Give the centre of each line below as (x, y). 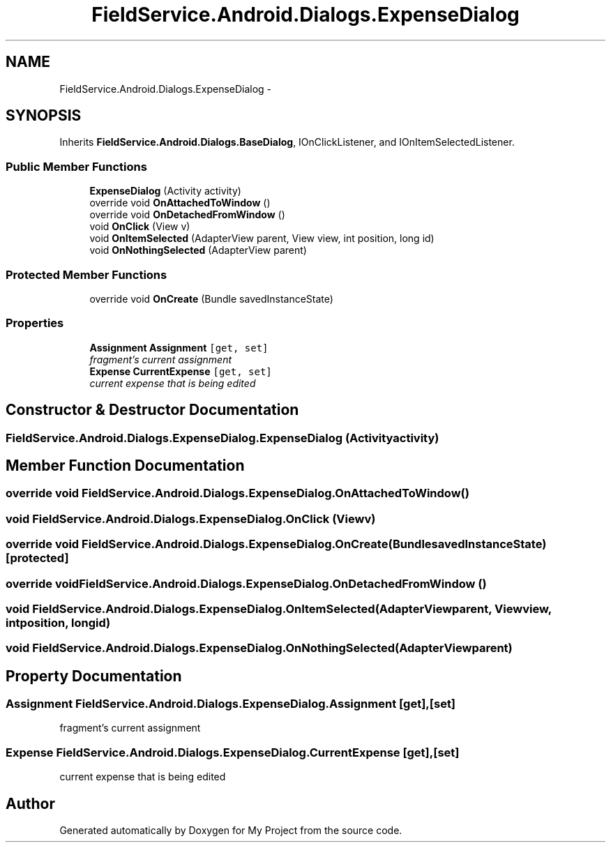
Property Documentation (94, 676)
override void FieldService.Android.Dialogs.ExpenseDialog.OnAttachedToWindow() (237, 493)
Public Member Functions (76, 166)
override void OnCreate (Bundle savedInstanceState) (211, 298)
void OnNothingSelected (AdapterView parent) (198, 250)
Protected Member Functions (86, 274)
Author (30, 803)
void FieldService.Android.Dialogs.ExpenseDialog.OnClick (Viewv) (191, 518)
